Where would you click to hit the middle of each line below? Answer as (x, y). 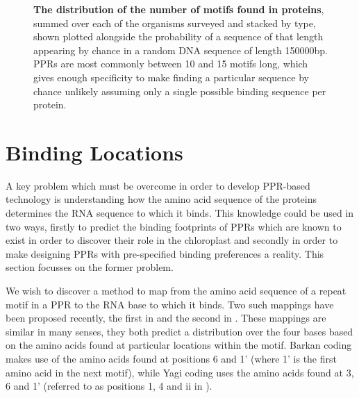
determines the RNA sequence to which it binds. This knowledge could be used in (180, 213)
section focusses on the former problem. (90, 267)
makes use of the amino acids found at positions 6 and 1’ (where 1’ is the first (171, 358)
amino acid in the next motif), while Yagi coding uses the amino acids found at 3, (180, 372)
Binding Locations (94, 152)
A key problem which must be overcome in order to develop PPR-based (158, 185)
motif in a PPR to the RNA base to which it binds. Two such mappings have (170, 304)
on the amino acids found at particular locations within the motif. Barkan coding (179, 345)
